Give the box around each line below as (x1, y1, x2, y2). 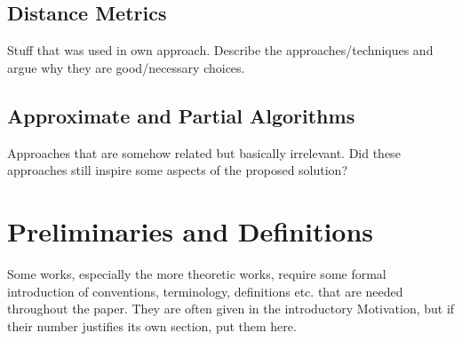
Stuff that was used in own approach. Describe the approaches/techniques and (7, 41, 434, 59)
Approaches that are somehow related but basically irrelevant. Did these (7, 143, 401, 162)
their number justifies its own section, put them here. (7, 316, 297, 335)
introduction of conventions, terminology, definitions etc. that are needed (7, 282, 403, 300)
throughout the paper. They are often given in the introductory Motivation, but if (7, 299, 455, 318)
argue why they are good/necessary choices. (7, 58, 245, 76)
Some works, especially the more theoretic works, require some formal (7, 264, 386, 282)
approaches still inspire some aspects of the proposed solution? (7, 161, 347, 179)
